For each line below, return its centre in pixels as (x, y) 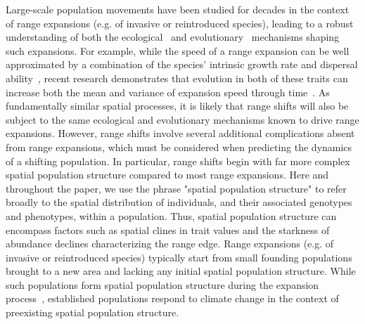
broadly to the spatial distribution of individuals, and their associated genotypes (179, 202)
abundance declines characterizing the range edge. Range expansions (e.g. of (170, 244)
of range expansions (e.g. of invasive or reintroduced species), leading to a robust (180, 23)
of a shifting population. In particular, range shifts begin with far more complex (178, 161)
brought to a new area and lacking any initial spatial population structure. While (181, 271)
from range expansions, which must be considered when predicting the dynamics (179, 147)
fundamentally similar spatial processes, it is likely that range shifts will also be (177, 106)
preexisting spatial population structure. (92, 312)
